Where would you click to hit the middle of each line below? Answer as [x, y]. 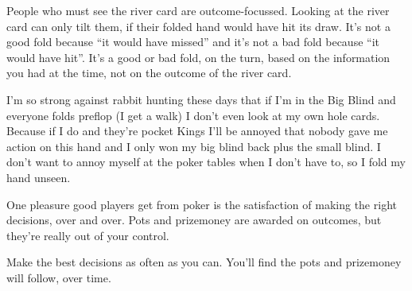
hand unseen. [39, 177]
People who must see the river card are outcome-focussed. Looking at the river [198, 10]
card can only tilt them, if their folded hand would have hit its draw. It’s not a [198, 26]
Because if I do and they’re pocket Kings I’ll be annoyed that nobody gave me [197, 131]
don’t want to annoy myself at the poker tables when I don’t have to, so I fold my [206, 162]
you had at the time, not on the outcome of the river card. [149, 73]
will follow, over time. [59, 277]
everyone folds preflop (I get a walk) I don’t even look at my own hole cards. [193, 115]
